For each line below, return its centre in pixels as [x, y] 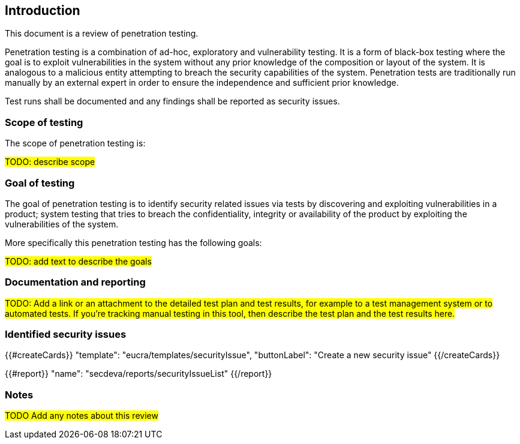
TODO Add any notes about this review [82, 416]
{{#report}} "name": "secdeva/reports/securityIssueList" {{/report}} [139, 374]
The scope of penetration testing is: [75, 143]
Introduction [43, 10]
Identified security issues [66, 334]
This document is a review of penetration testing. [102, 34]
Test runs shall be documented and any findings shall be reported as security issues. [172, 101]
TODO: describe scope [50, 162]
